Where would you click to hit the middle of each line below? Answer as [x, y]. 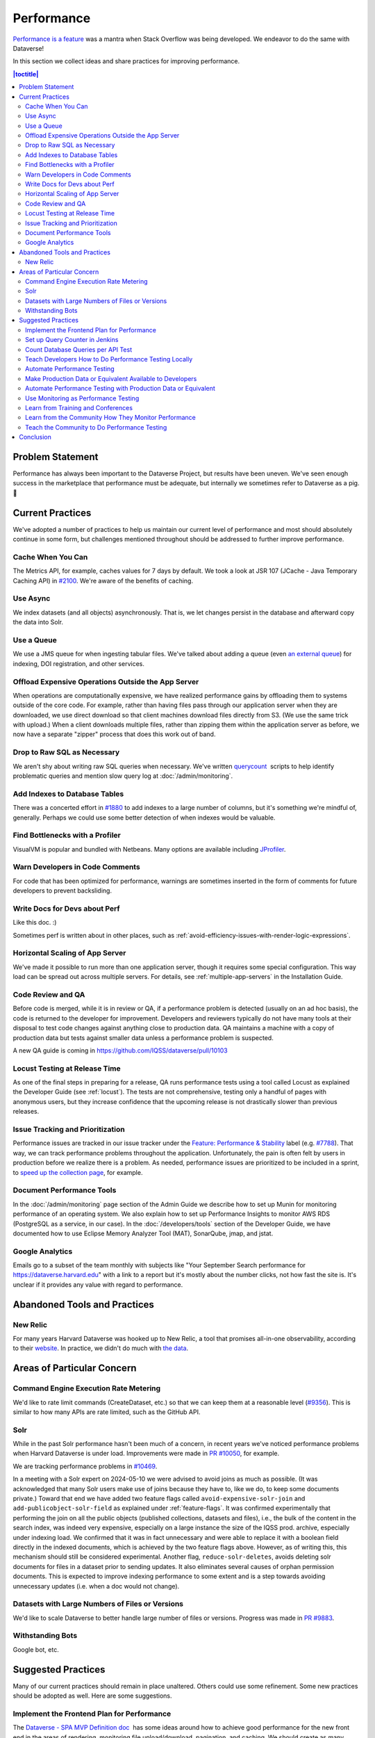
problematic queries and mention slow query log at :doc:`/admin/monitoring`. [123, 776]
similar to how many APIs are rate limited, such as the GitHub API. [107, 1412]
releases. [26, 1112]
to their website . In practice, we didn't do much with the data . [101, 1348]
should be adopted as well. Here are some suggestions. [93, 1696]
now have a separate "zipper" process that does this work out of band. [114, 734]
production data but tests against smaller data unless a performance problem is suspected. [143, 1038]
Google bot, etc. [36, 1649]
